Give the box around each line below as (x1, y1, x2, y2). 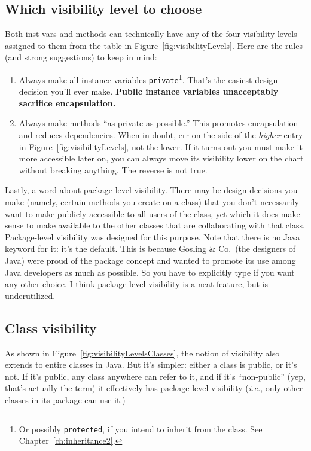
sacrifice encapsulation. (19, 96, 116, 109)
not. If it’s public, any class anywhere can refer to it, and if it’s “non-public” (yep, (5, 370, 306, 382)
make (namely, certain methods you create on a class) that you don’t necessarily (5, 196, 300, 208)
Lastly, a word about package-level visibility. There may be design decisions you (5, 184, 298, 196)
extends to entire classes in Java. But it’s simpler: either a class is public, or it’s (5, 358, 297, 371)
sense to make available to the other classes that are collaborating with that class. (5, 219, 305, 231)
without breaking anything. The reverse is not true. (19, 163, 208, 176)
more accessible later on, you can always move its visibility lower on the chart (19, 152, 304, 164)
